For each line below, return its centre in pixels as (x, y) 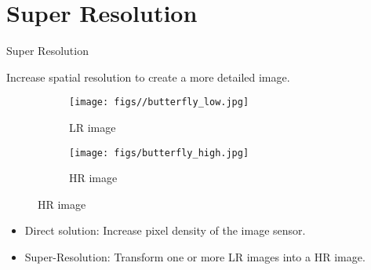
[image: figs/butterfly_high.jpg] (159, 153)
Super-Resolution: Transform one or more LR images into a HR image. (195, 257)
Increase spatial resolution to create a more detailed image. (148, 77)
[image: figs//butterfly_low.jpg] (159, 102)
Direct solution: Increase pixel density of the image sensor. (165, 230)
